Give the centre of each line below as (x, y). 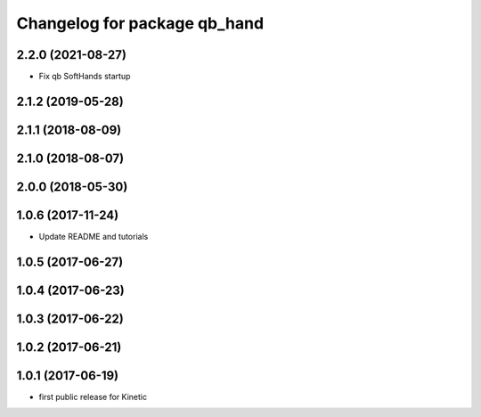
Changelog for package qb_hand (140, 23)
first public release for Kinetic (93, 397)
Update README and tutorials (94, 237)
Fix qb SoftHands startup (85, 77)
